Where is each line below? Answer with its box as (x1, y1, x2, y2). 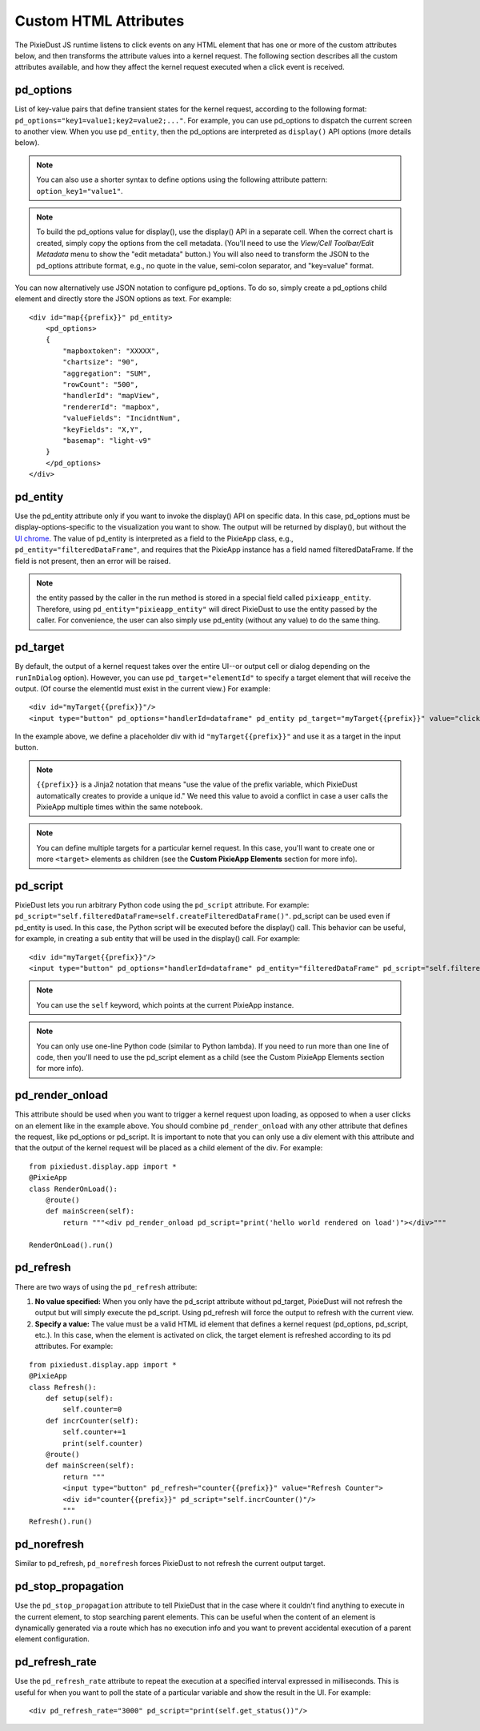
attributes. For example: (34, 1342, 114, 1351)
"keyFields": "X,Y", (62, 425, 143, 434)
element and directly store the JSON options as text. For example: (14, 294, 232, 304)
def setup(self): (45, 1394, 114, 1403)
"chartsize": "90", (62, 357, 139, 367)
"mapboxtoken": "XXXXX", (62, 346, 160, 356)
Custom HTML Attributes (14, 12, 185, 30)
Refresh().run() (29, 1517, 93, 1526)
